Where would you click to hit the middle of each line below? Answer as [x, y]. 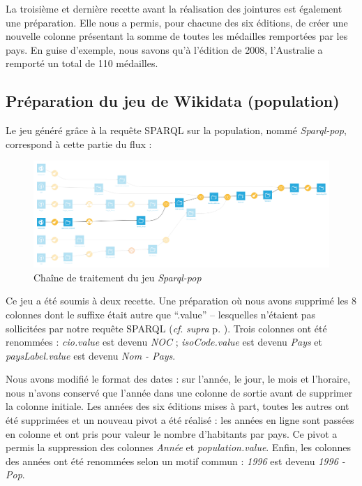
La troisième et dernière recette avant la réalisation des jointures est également [174, 8]
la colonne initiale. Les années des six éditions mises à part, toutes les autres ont [178, 406]
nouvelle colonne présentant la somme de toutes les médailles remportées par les [177, 36]
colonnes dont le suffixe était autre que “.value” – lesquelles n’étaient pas [161, 314]
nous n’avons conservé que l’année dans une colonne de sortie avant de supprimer [179, 392]
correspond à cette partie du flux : [79, 143]
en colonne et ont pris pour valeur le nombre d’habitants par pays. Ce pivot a [172, 433]
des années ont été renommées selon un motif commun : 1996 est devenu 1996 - [175, 461]
